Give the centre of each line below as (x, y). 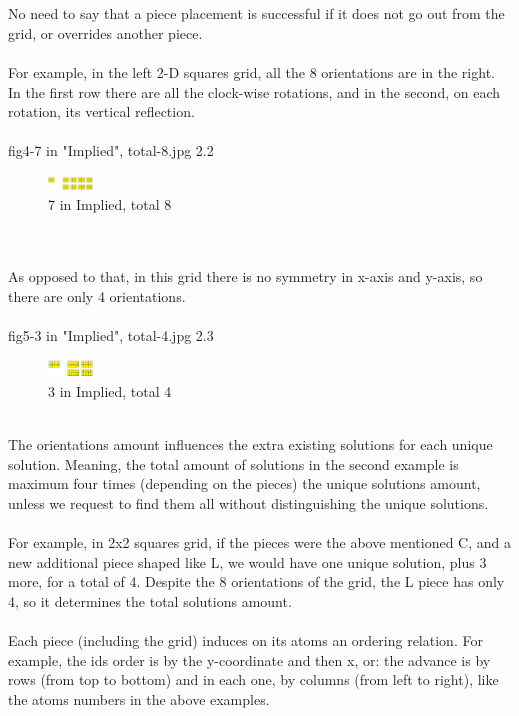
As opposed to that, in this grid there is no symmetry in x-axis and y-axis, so (245, 276)
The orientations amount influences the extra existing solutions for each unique (250, 444)
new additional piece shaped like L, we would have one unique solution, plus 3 (247, 561)
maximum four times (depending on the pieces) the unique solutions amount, (244, 483)
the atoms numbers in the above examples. (139, 698)
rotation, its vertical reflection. (101, 111)
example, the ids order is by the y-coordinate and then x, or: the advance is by (249, 659)
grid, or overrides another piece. (105, 32)
